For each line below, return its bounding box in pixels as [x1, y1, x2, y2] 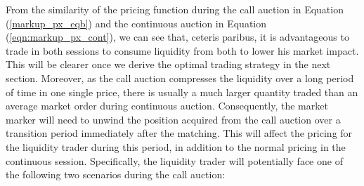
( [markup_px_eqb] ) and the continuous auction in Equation [6, 15, 267, 30]
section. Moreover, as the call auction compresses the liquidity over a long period [6, 70, 354, 85]
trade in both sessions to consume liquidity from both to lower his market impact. [6, 43, 359, 58]
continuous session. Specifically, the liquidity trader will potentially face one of [6, 153, 343, 168]
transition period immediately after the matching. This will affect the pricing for [6, 126, 353, 140]
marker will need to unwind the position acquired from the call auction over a [6, 112, 341, 126]
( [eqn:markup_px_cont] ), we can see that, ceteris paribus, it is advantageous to [6, 29, 349, 44]
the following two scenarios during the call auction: [6, 167, 226, 182]
